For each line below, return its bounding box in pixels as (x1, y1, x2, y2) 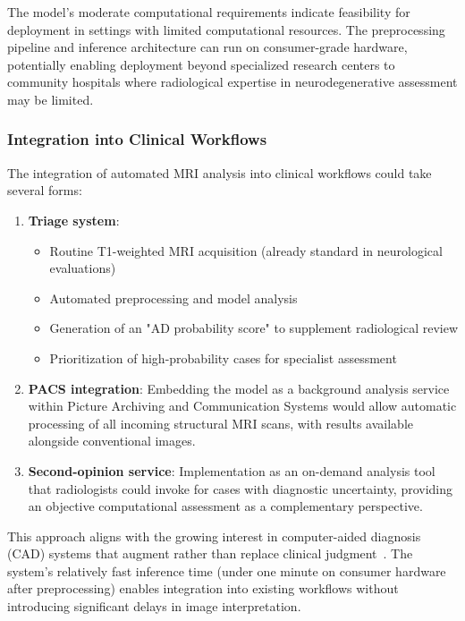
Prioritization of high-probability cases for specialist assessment (49, 348, 397, 367)
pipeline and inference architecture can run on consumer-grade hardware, (7, 38, 408, 56)
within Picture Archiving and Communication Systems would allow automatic (28, 396, 457, 415)
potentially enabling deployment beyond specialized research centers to (7, 55, 395, 73)
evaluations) (49, 259, 116, 277)
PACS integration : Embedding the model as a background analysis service (28, 379, 450, 397)
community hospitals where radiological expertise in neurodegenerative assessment (7, 72, 458, 91)
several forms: (7, 181, 82, 200)
